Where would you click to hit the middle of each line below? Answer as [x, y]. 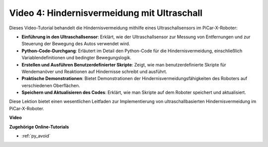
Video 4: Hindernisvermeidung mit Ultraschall [106, 13]
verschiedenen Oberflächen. [51, 85]
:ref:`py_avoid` [36, 136]
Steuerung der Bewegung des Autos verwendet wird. [76, 44]
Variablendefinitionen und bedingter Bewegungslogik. [76, 58]
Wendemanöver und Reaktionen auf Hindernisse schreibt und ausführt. [94, 72]
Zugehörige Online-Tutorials [39, 127]
